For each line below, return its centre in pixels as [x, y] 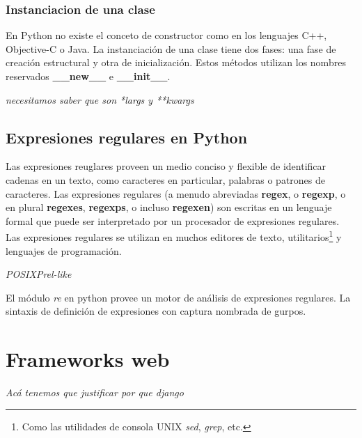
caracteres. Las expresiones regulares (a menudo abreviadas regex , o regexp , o [176, 193]
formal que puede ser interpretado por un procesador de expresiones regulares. [173, 220]
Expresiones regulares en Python [127, 137]
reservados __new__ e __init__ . [88, 76]
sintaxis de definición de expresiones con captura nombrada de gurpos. [156, 311]
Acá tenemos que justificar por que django [95, 392]
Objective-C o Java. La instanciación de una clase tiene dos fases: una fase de [171, 48]
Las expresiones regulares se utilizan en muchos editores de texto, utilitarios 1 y [174, 236]
